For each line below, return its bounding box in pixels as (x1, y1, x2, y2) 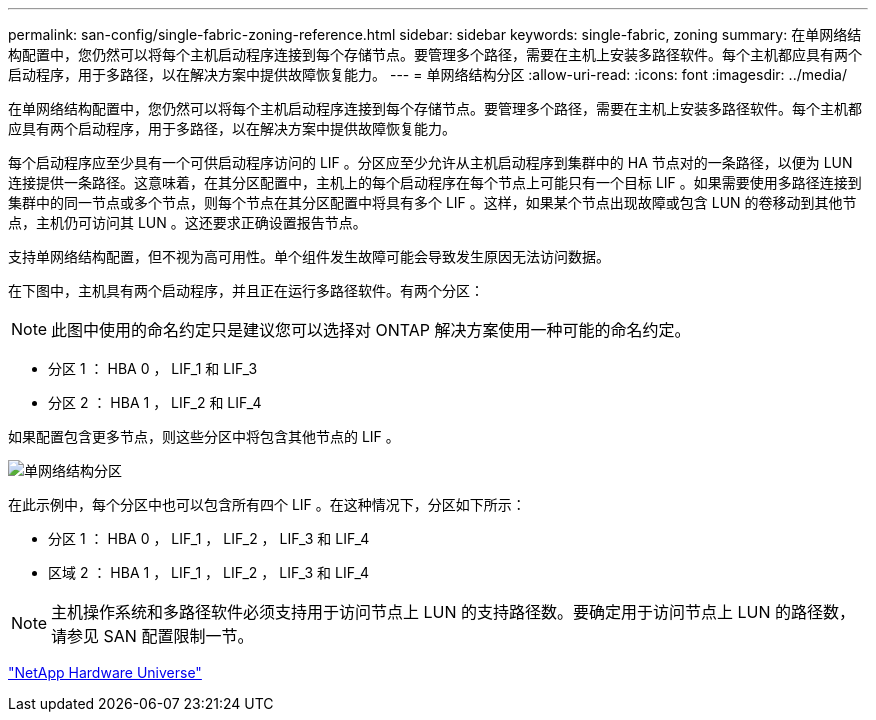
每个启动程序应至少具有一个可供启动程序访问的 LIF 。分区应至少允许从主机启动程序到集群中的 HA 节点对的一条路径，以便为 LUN (8, 154, 853, 171)
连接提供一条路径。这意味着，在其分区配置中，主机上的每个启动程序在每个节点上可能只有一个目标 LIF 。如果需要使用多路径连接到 (8, 174, 862, 191)
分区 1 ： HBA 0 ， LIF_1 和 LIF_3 (48, 360, 258, 377)
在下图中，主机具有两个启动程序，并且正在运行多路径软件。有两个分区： (8, 282, 484, 299)
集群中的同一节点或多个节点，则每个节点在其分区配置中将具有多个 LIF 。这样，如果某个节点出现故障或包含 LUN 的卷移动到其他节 (8, 194, 857, 211)
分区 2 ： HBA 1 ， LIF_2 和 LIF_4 (48, 394, 262, 411)
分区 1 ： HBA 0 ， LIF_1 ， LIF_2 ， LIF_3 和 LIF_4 (48, 530, 370, 547)
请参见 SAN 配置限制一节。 (51, 626, 254, 646)
